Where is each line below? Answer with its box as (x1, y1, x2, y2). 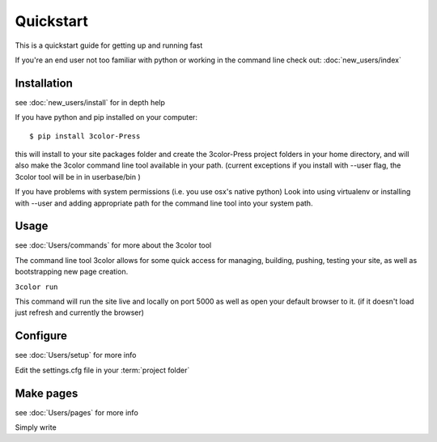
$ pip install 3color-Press (29, 131, 141, 141)
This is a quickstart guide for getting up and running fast (15, 40, 203, 50)
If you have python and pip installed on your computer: (15, 113, 198, 122)
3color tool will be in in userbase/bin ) (15, 172, 141, 181)
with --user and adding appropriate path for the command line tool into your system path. (15, 198, 313, 208)
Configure (15, 329, 68, 343)
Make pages (15, 386, 78, 400)
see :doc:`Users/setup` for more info (15, 351, 137, 360)
